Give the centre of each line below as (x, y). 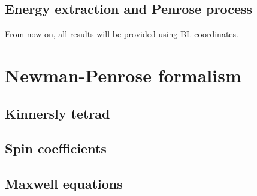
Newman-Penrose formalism (123, 75)
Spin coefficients (56, 148)
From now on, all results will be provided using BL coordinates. (122, 34)
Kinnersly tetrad (58, 113)
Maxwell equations (64, 184)
